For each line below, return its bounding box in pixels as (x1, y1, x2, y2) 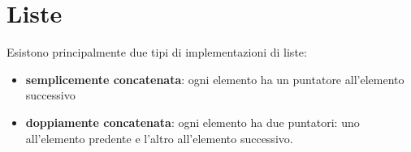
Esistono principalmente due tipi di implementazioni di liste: (6, 44, 307, 61)
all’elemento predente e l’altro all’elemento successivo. (25, 129, 293, 146)
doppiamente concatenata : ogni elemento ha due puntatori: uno (25, 113, 360, 130)
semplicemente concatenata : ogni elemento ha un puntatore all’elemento (25, 70, 405, 87)
